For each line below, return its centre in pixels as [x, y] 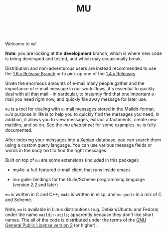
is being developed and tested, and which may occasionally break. [74, 59]
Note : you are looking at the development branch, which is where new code [83, 53]
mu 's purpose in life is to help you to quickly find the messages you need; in [82, 114]
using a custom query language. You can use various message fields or [79, 145]
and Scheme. [19, 200]
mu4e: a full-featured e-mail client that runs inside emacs [71, 170]
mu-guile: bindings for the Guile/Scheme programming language [79, 180]
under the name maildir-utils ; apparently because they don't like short [79, 215]
